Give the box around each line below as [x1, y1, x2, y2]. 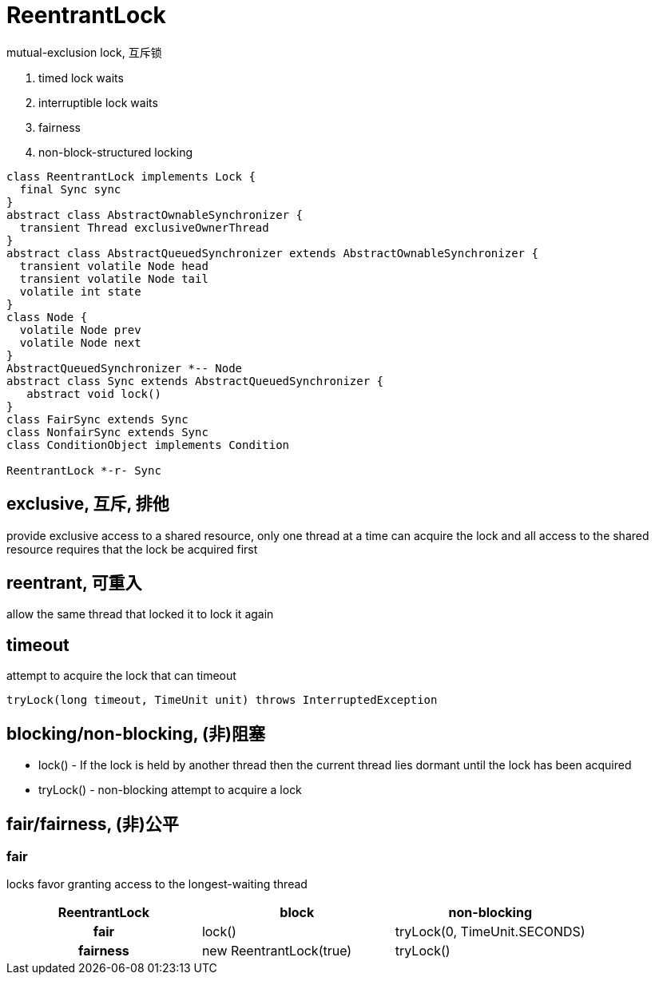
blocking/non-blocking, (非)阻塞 [6, 723, 265, 744]
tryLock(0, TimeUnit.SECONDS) [395, 923, 586, 940]
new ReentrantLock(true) [201, 943, 352, 959]
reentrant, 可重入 [6, 573, 142, 594]
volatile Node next [19, 336, 141, 349]
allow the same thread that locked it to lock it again [6, 607, 274, 622]
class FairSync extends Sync [6, 412, 189, 426]
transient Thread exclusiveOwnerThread [19, 220, 269, 234]
